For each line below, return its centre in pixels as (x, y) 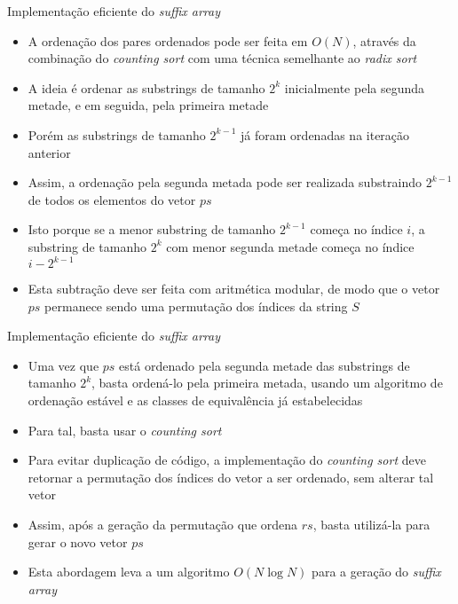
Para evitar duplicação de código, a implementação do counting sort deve (227, 460)
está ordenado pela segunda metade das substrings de (265, 365)
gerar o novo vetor (78, 541)
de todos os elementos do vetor (112, 199)
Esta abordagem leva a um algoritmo (129, 572)
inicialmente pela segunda (355, 87)
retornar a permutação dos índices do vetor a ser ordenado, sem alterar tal (231, 477)
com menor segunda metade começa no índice (290, 246)
